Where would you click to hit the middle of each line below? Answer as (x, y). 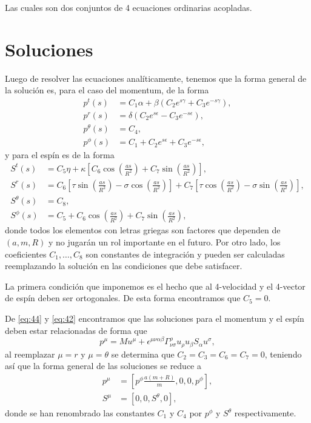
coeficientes (26, 254)
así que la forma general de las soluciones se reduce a (103, 366)
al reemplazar (30, 354)
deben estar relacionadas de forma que (76, 330)
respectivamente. (265, 413)
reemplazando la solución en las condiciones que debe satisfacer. (124, 266)
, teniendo (283, 354)
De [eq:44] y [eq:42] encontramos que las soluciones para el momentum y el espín (155, 318)
